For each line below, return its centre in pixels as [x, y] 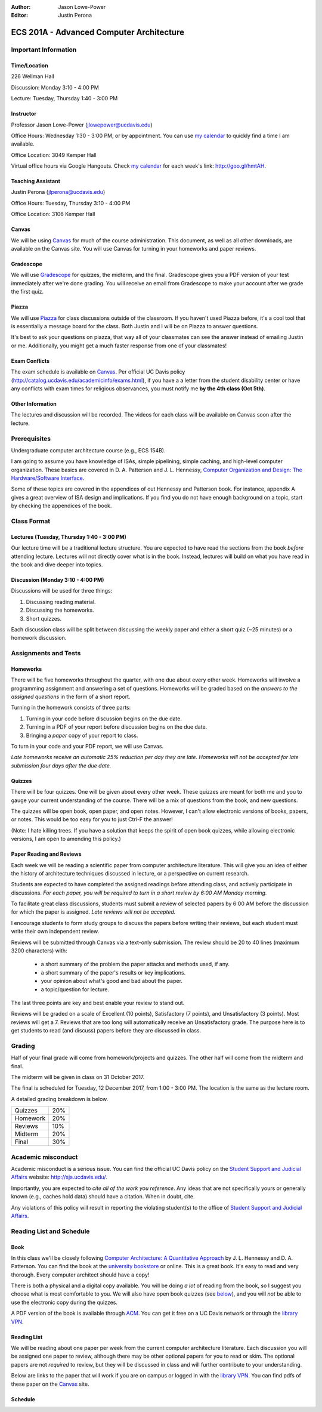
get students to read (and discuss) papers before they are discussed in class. [106, 1031]
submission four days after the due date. [61, 765]
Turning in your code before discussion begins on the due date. [104, 719]
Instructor [24, 114]
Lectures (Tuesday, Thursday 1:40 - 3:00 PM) [69, 537]
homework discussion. [39, 638]
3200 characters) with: [39, 951]
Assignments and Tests [46, 653]
